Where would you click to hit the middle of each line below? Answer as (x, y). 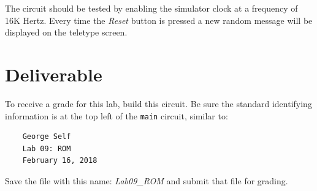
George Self (47, 137)
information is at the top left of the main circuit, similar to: (116, 115)
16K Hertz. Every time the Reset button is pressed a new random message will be (159, 20)
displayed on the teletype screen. (66, 32)
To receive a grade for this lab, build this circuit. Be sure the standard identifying (158, 103)
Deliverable (54, 74)
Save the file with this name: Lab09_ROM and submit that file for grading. (147, 180)
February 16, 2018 (60, 161)
